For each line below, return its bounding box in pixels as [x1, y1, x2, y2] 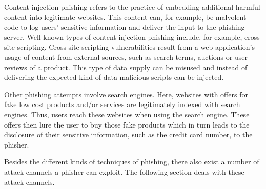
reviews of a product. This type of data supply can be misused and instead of [4, 61, 248, 72]
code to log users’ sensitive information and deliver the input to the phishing [4, 22, 245, 32]
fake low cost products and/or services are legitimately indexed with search [4, 99, 240, 110]
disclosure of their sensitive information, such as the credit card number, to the [4, 129, 253, 140]
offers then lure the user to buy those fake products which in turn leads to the [4, 119, 250, 130]
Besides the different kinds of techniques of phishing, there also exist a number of [4, 156, 259, 167]
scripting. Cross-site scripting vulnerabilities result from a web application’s [17, 41, 255, 52]
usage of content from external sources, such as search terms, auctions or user [4, 51, 248, 62]
